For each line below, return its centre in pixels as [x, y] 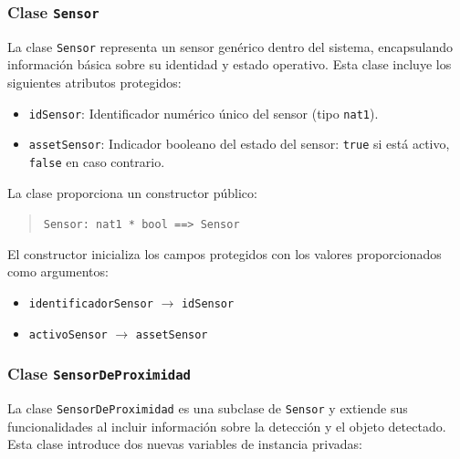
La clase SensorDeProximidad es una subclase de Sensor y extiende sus [208, 408]
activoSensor [68, 334]
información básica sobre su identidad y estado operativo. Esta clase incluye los [230, 64]
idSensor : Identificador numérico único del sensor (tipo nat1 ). [204, 113]
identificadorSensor [91, 304]
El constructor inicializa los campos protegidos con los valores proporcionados [225, 253]
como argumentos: [58, 271]
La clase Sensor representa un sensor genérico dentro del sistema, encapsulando [230, 46]
